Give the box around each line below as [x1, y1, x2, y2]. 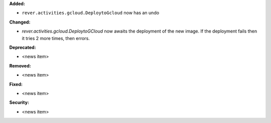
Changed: [9, 19, 31, 25]
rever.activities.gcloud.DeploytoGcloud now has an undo [22, 10, 160, 16]
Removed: [9, 62, 31, 68]
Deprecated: [9, 44, 36, 50]
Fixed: [9, 81, 23, 87]
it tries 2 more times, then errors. [22, 35, 90, 41]
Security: [9, 99, 30, 105]
